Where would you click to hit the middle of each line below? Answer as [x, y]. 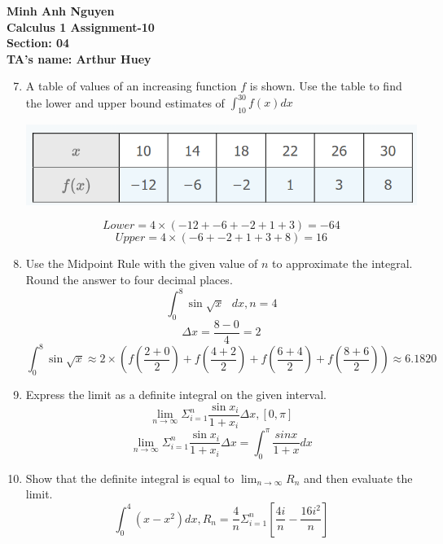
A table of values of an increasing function [131, 86]
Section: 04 [38, 43]
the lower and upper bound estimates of [125, 102]
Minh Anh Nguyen [61, 11]
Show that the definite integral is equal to [130, 478]
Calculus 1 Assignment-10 [81, 26]
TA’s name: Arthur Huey [79, 58]
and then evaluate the [358, 478]
